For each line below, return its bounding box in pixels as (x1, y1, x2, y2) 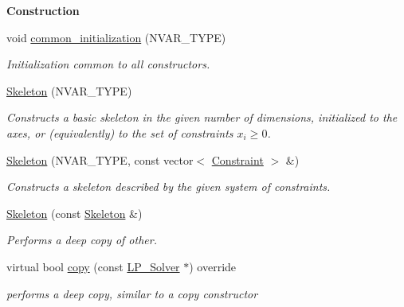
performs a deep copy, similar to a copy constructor (6, 285, 258, 301)
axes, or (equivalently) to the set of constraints (6, 124, 233, 141)
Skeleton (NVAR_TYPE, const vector (6, 151, 194, 168)
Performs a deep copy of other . (6, 231, 157, 248)
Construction (6, 2, 80, 18)
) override (189, 258, 237, 274)
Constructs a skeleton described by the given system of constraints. (6, 178, 331, 195)
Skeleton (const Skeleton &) (6, 204, 143, 221)
